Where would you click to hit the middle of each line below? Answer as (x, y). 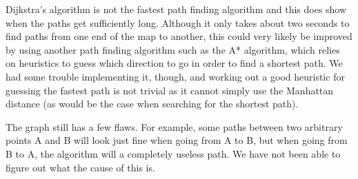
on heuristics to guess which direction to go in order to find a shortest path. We (174, 63)
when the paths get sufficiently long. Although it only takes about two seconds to (178, 22)
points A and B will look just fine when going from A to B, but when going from (177, 140)
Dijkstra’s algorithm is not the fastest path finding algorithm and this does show (176, 9)
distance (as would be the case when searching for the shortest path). (152, 104)
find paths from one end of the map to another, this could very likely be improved (179, 36)
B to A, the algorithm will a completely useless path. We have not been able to (173, 153)
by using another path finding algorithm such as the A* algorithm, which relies (173, 49)
